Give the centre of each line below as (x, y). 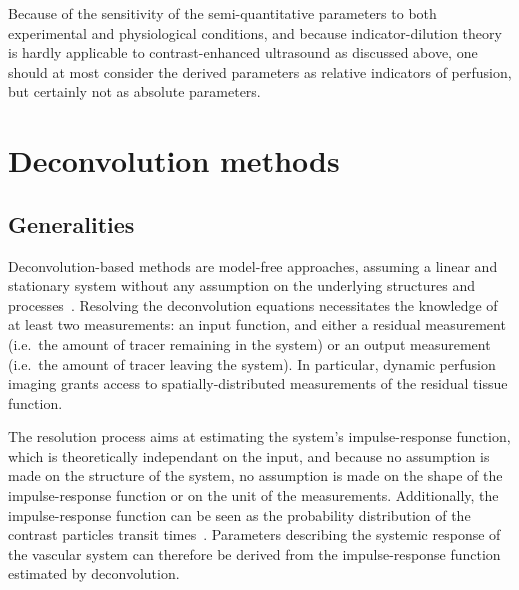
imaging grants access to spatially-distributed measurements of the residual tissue (258, 383)
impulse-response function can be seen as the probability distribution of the (239, 514)
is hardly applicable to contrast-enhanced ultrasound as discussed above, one (243, 52)
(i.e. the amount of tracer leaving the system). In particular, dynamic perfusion (252, 363)
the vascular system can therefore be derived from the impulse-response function (254, 553)
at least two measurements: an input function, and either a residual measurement (257, 324)
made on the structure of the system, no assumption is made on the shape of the (255, 475)
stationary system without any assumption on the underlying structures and (242, 285)
